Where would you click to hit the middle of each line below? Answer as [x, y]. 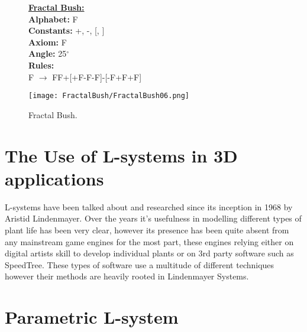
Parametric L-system [92, 317]
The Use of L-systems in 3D [121, 155]
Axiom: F [48, 42]
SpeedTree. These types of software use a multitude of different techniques [140, 264]
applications [54, 178]
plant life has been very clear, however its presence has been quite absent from [147, 230]
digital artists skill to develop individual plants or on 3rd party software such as [149, 253]
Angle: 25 [48, 53]
